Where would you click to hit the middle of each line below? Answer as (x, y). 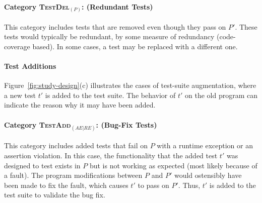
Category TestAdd (38, 124)
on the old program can (221, 95)
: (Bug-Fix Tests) (126, 124)
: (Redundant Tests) (117, 6)
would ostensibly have (208, 175)
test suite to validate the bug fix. (55, 195)
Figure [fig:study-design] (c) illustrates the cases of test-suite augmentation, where (130, 85)
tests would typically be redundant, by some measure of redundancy (109, 36)
